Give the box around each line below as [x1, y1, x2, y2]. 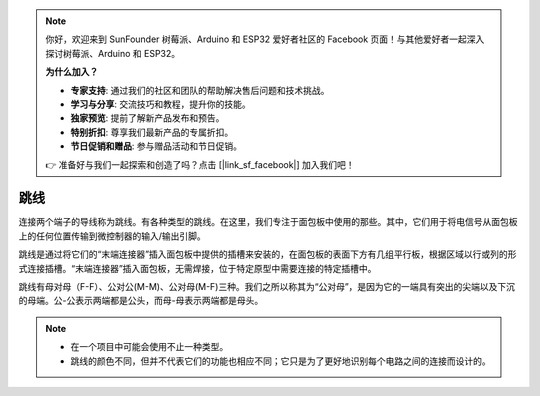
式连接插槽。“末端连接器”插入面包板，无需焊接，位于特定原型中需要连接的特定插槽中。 [18, 262, 377, 274]
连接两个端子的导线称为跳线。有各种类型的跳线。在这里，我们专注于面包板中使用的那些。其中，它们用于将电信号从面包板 [18, 216, 518, 228]
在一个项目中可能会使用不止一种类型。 [70, 341, 229, 353]
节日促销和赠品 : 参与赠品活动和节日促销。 [70, 140, 242, 152]
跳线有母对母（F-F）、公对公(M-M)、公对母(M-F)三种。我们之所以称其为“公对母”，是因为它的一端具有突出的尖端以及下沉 [18, 280, 515, 292]
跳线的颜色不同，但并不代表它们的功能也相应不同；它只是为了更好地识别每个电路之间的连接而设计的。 [70, 355, 491, 367]
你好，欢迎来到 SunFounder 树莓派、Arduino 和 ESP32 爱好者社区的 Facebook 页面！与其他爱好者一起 [45, 33, 467, 45]
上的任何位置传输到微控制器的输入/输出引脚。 [18, 230, 207, 242]
